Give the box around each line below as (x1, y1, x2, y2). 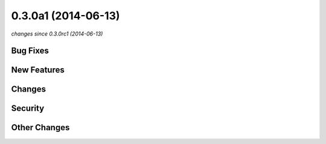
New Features (11, 65, 65, 75)
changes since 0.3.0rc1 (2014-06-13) (11, 30, 103, 37)
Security (11, 103, 45, 114)
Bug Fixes (11, 46, 50, 56)
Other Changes (11, 122, 70, 133)
